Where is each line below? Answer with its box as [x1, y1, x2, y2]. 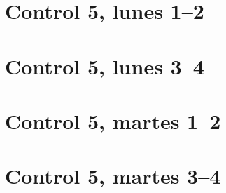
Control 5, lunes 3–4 [5, 51, 204, 80]
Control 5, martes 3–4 [5, 161, 221, 190]
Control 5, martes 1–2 [5, 106, 221, 135]
